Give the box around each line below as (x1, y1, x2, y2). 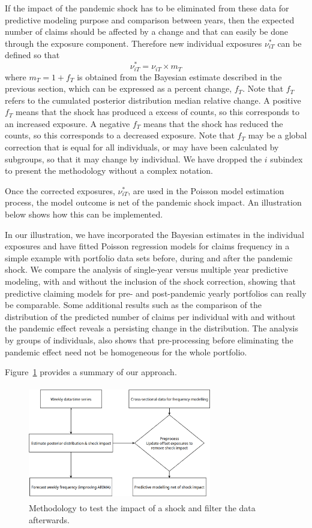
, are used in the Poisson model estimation (128, 184, 284, 197)
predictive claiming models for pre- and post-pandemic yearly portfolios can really (5, 286, 307, 299)
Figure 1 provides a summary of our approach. (5, 366, 177, 378)
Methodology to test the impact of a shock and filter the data (29, 502, 256, 514)
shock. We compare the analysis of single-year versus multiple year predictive (5, 263, 288, 276)
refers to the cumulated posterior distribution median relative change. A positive (5, 93, 301, 106)
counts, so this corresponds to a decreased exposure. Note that (5, 129, 235, 141)
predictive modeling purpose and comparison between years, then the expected (5, 13, 295, 26)
